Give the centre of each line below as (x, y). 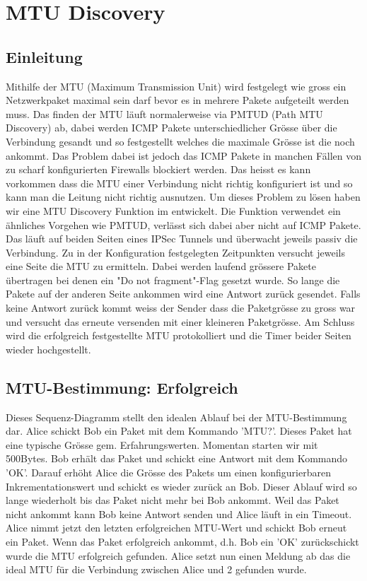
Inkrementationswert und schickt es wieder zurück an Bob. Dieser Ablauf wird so (181, 486)
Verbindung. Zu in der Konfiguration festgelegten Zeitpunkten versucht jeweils (175, 252)
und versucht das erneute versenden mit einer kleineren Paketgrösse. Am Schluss (180, 321)
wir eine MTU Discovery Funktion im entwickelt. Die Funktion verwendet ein (173, 210)
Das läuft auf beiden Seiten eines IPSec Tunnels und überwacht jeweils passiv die (182, 239)
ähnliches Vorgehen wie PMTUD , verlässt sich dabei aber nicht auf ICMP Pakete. (183, 224)
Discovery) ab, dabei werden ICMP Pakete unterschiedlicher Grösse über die (171, 128)
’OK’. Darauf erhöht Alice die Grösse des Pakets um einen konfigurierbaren (168, 473)
